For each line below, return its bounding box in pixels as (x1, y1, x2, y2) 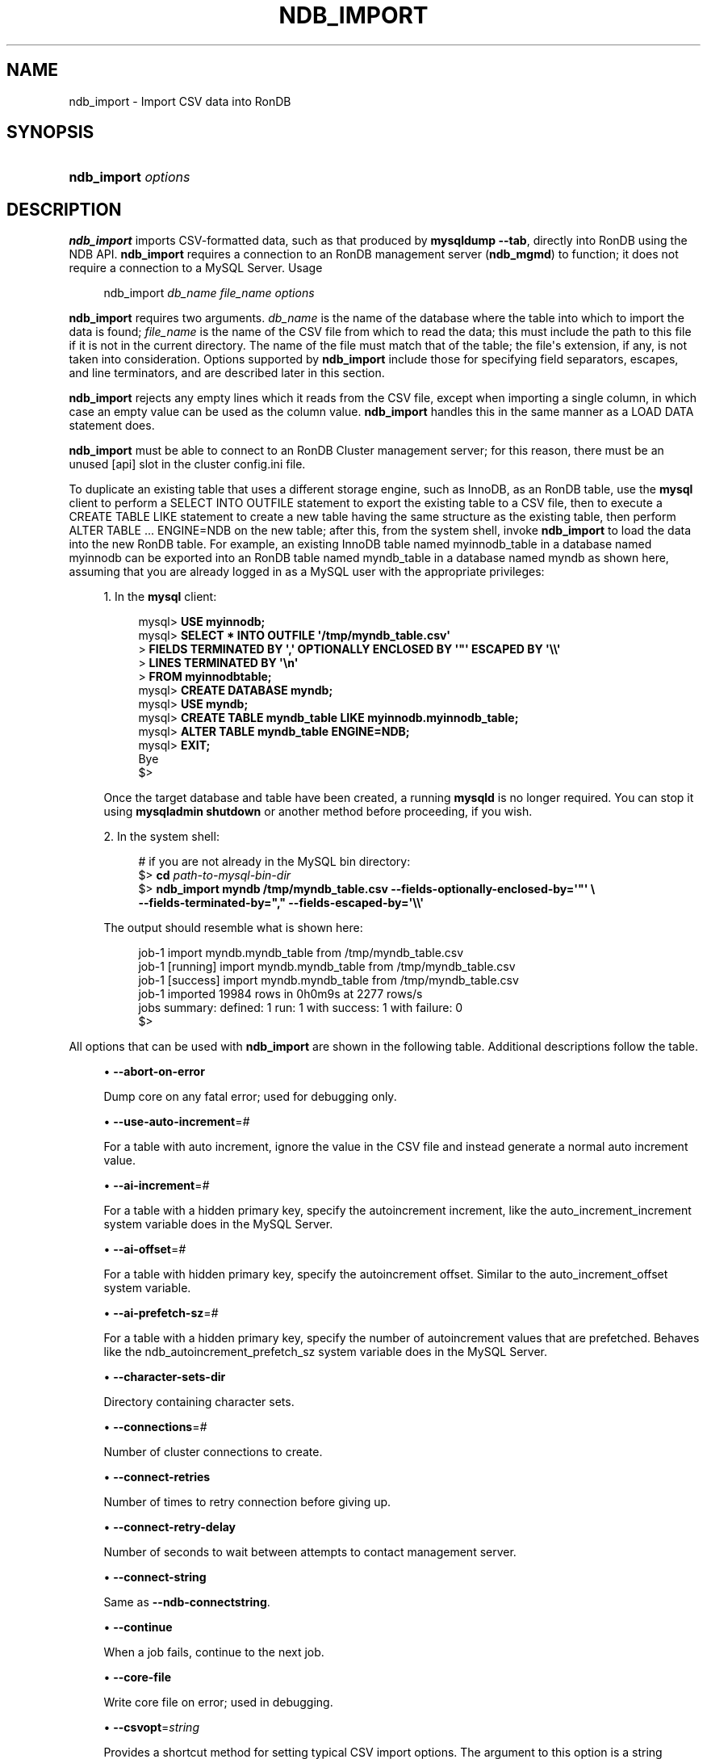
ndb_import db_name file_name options (103, 286, 315, 300)
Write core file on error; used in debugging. (103, 1695, 333, 1710)
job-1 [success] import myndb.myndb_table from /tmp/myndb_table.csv (138, 973, 519, 988)
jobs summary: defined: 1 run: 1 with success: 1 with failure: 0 (138, 1001, 463, 1015)
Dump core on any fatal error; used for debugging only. (103, 1089, 397, 1104)
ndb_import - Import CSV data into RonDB (69, 94, 291, 108)
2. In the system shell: (103, 829, 220, 844)
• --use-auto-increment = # (103, 1115, 250, 1129)
